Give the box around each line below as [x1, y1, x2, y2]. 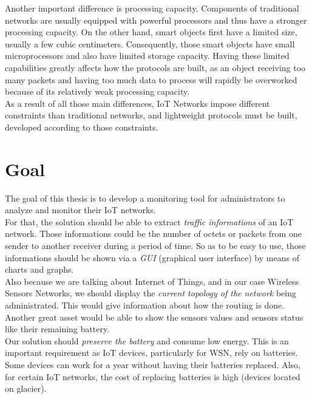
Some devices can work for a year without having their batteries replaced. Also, [5, 358, 300, 370]
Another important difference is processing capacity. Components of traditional [5, 2, 299, 14]
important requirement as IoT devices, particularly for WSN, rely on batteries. [5, 346, 298, 359]
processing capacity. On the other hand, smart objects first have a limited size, [5, 26, 297, 38]
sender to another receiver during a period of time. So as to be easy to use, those [5, 239, 306, 252]
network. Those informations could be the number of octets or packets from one [5, 227, 302, 240]
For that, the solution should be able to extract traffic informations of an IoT [5, 215, 294, 228]
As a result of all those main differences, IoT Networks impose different [5, 97, 270, 109]
